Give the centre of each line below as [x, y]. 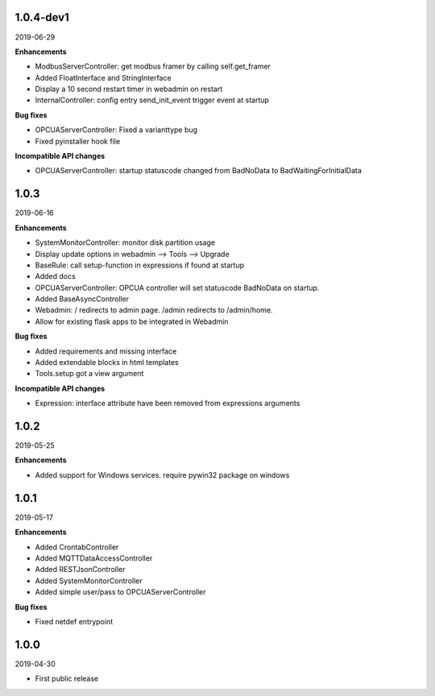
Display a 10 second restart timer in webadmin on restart [129, 89]
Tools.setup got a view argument [89, 374]
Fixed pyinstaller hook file [78, 141]
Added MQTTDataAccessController [94, 558]
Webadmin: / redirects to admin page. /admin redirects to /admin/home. [154, 310]
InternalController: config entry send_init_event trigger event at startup [152, 100]
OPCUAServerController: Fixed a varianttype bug [116, 130]
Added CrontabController [77, 547]
